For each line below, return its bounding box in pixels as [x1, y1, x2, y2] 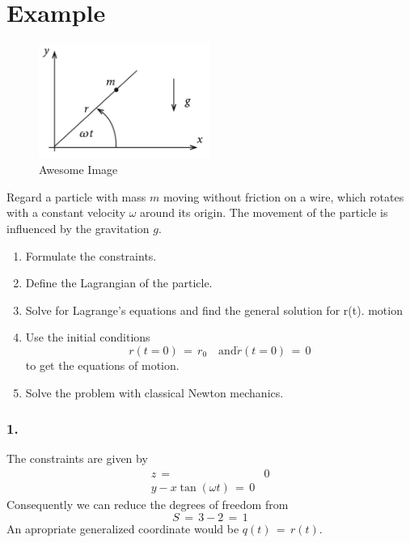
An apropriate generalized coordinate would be [6, 520, 239, 537]
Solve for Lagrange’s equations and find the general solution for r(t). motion [25, 301, 403, 318]
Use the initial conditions [25, 329, 150, 346]
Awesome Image [39, 161, 118, 178]
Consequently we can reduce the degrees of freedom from [6, 496, 289, 513]
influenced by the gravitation [6, 219, 150, 236]
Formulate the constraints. [25, 247, 157, 264]
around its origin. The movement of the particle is [140, 204, 388, 221]
